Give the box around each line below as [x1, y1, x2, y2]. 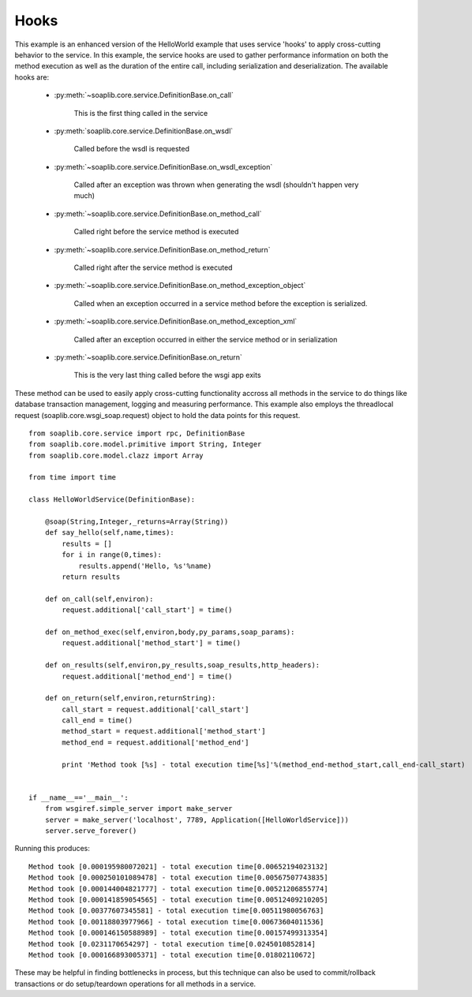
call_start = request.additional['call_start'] [62, 704, 249, 714]
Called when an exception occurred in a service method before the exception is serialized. [73, 298, 368, 308]
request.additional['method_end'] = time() [62, 671, 233, 681]
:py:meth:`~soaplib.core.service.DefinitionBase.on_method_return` [54, 245, 271, 254]
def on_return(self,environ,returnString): [44, 694, 216, 703]
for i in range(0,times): [62, 551, 162, 559]
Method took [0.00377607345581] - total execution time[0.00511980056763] [28, 906, 324, 915]
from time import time [28, 473, 117, 482]
